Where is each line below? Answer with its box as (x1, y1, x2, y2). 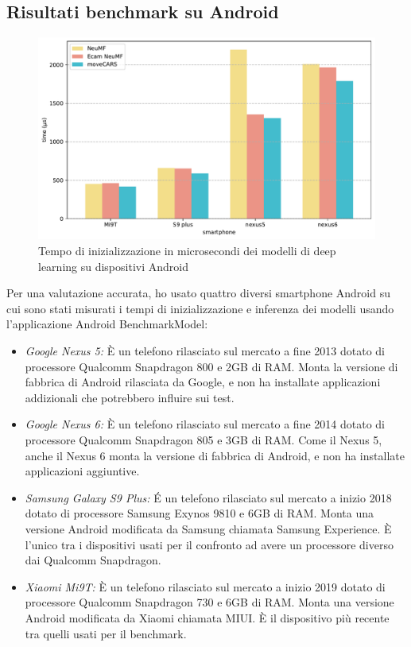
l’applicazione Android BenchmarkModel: (6, 316, 208, 332)
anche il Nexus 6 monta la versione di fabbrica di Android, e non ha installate (25, 447, 405, 463)
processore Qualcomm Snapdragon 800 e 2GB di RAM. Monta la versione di (25, 358, 398, 374)
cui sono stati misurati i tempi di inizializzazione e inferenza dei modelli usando (6, 300, 394, 316)
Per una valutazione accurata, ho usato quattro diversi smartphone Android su (6, 285, 390, 301)
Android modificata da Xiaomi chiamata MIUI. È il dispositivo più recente (25, 609, 390, 626)
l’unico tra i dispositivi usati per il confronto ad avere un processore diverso (25, 536, 394, 552)
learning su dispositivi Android (38, 258, 188, 274)
